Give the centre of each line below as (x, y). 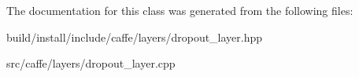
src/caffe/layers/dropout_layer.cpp (91, 63)
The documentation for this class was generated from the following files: (180, 10)
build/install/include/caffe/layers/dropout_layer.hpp (135, 37)
